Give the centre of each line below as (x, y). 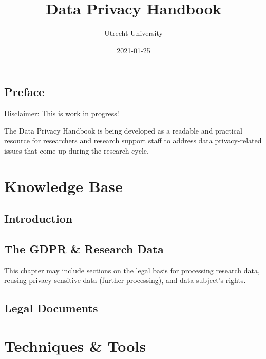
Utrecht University (134, 33)
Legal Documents (51, 308)
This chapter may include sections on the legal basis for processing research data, (132, 270)
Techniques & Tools (75, 346)
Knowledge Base (63, 186)
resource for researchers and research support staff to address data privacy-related (133, 140)
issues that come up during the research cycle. (77, 150)
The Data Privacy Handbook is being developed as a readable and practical (123, 130)
